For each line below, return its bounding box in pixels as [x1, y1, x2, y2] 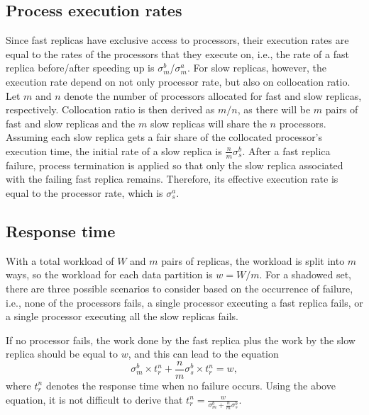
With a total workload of [6, 253, 114, 268]
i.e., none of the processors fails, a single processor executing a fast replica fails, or [6, 295, 363, 309]
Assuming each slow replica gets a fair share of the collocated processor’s [6, 130, 323, 144]
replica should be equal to [6, 346, 119, 361]
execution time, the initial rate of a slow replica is [6, 143, 222, 158]
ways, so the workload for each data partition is [6, 267, 213, 282]
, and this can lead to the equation [128, 346, 279, 361]
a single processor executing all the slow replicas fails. [6, 309, 238, 324]
